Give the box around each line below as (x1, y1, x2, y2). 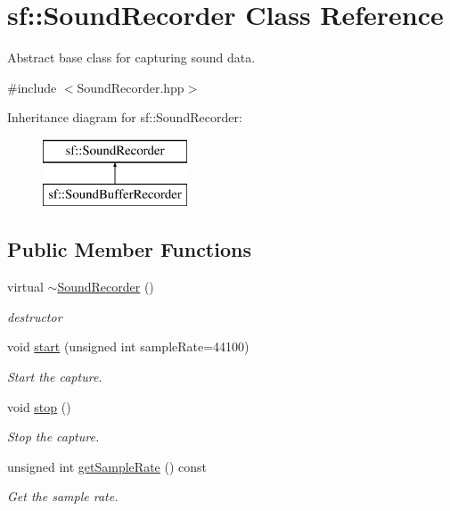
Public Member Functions (7, 235, 251, 263)
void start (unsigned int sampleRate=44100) (7, 337, 250, 356)
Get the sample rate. (7, 487, 119, 506)
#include (7, 78, 57, 96)
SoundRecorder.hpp (77, 78, 184, 96)
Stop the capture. (7, 427, 100, 446)
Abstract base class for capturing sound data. (7, 48, 256, 67)
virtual (7, 277, 44, 296)
